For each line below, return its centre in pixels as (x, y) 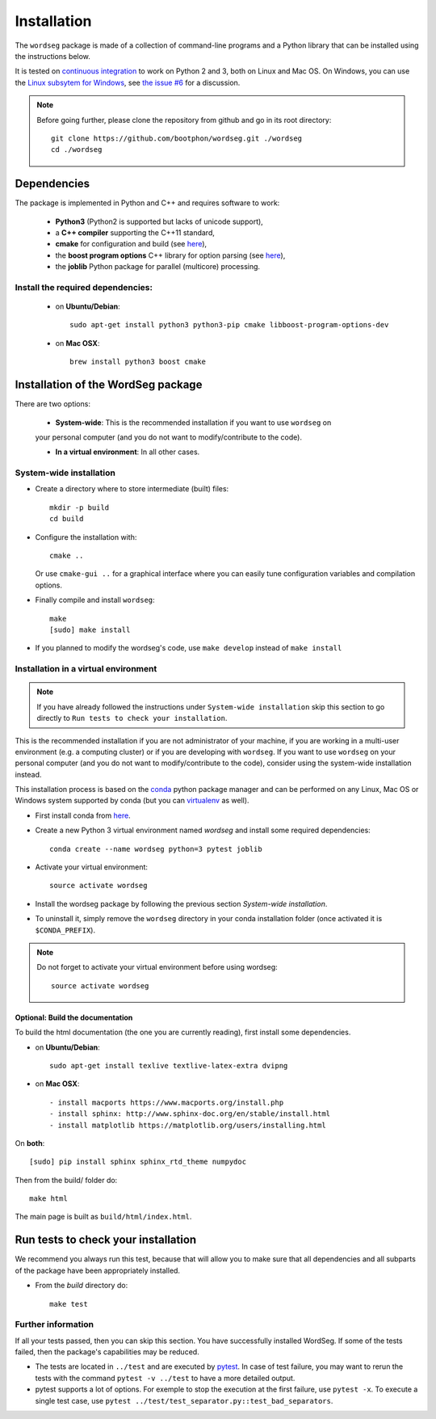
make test (69, 1304)
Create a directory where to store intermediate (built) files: (132, 489)
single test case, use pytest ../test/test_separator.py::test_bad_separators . (184, 1400)
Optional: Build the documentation (74, 1017)
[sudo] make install (90, 630)
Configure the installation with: (86, 537)
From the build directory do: (82, 1286)
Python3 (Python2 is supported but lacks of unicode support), (159, 221)
